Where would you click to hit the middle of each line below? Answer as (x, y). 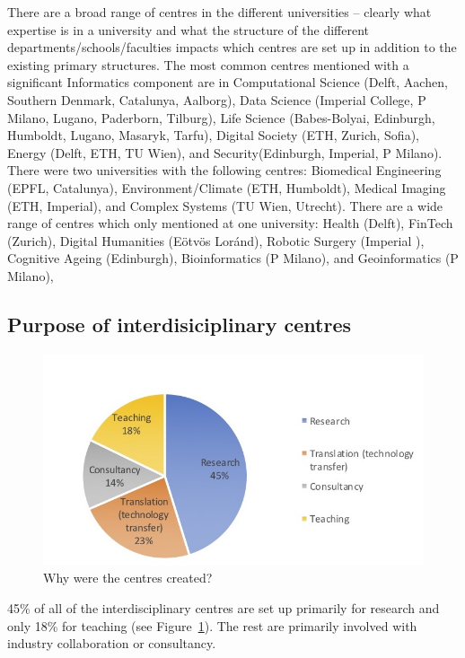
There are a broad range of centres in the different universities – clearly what (219, 12)
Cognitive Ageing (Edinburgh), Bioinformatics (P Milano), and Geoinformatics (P (233, 258)
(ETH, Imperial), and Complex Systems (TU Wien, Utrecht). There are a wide (225, 205)
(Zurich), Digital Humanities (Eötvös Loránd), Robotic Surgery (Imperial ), (216, 240)
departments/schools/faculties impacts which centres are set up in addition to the (232, 47)
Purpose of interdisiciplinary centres (180, 324)
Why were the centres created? (128, 578)
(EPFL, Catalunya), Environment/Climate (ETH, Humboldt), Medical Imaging (227, 187)
